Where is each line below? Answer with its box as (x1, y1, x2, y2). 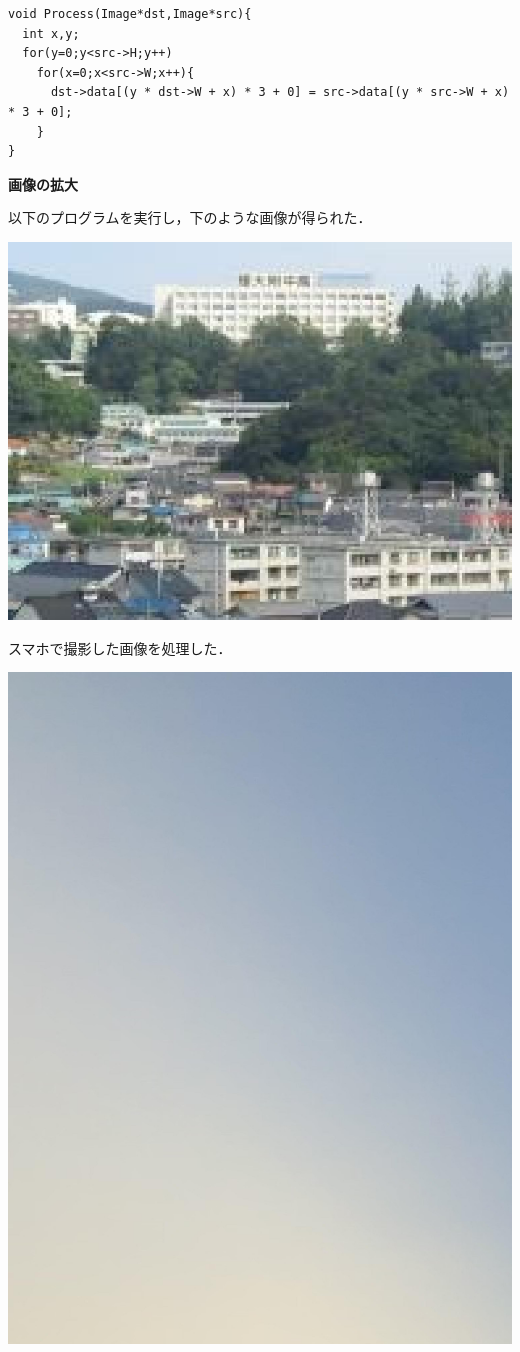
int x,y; (22, 26, 80, 41)
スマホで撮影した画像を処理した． (8, 637, 232, 658)
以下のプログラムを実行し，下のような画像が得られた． (8, 207, 372, 228)
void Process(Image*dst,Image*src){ (8, 7, 252, 21)
